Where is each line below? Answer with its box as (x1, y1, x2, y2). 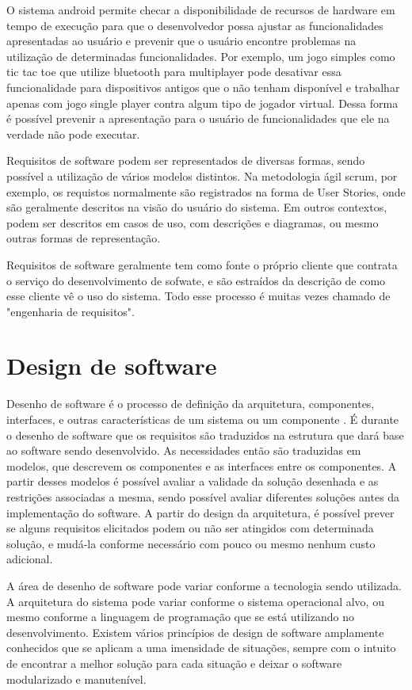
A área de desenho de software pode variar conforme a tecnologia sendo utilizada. (6, 577, 402, 593)
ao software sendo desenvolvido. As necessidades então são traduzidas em (6, 442, 361, 459)
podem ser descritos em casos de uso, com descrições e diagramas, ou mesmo (6, 214, 379, 231)
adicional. (6, 551, 53, 567)
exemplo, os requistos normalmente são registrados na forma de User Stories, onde (6, 183, 406, 200)
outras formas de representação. (6, 230, 161, 246)
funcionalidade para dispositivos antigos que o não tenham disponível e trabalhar (6, 78, 400, 95)
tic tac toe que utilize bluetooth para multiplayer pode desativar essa (6, 63, 341, 80)
